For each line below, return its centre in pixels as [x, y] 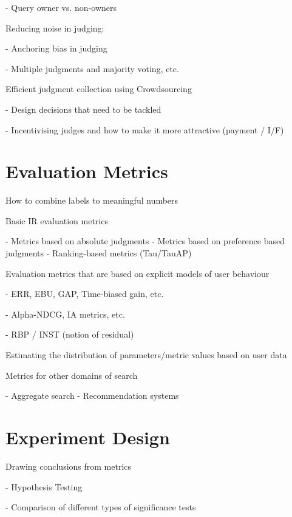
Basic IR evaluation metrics [57, 220]
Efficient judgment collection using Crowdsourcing [99, 89]
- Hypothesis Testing [44, 486]
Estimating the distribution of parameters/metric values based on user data [146, 355]
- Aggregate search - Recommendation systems [92, 395]
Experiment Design [88, 437]
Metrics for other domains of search [72, 375]
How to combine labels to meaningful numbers [92, 200]
